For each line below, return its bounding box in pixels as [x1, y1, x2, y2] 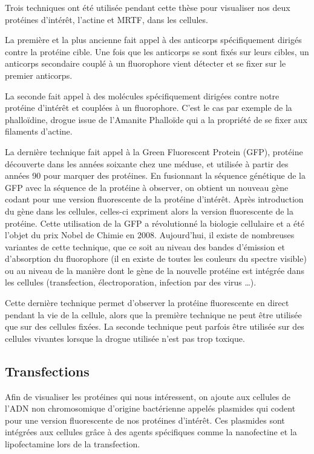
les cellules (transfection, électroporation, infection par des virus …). [5, 276, 257, 289]
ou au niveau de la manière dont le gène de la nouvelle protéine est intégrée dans [5, 264, 304, 276]
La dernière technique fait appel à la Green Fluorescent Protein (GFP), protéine [5, 145, 303, 158]
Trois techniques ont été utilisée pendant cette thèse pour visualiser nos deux [5, 1, 290, 13]
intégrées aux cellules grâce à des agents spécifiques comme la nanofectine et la [5, 426, 297, 438]
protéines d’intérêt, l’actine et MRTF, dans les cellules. [5, 13, 208, 25]
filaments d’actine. [5, 125, 73, 138]
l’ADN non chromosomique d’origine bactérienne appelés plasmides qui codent [5, 402, 296, 415]
